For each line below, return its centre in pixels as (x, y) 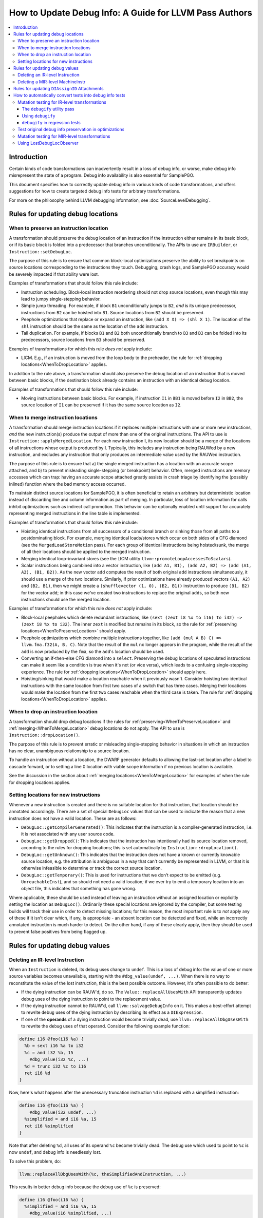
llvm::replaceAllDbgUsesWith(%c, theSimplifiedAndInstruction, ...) (103, 1174)
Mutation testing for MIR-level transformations (64, 136)
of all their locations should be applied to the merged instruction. (86, 552)
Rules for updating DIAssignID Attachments (59, 89)
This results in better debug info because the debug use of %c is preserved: (85, 1187)
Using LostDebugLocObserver (48, 143)
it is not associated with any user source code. (68, 834)
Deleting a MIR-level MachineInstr (52, 82)
